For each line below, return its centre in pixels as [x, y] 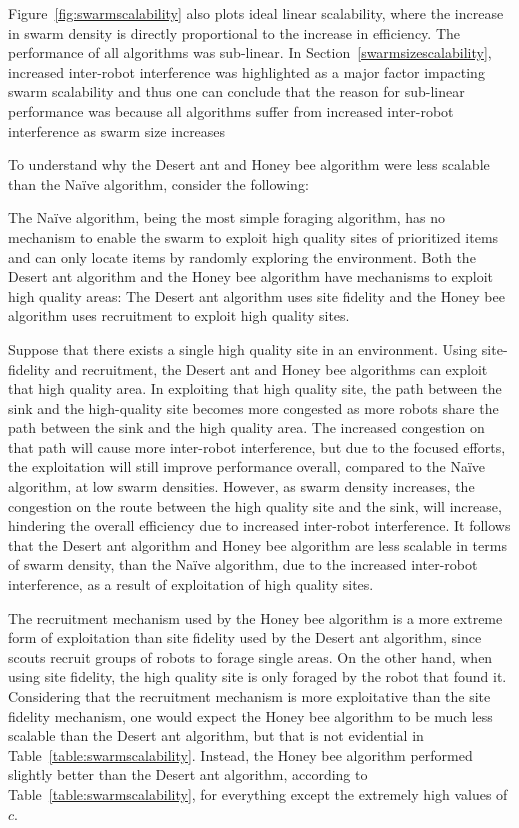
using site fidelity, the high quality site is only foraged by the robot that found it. [257, 676]
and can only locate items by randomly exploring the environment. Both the [242, 256]
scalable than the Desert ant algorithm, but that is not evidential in [216, 735]
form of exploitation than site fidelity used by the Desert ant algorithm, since [245, 637]
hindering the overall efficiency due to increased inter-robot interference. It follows [259, 525]
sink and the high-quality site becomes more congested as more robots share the [253, 407]
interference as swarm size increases [117, 130]
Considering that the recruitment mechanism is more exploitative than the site [249, 696]
